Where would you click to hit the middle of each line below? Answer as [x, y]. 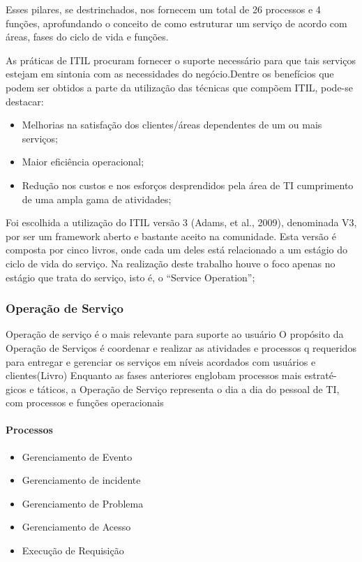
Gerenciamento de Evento [77, 456]
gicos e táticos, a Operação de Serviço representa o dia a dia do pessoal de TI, [173, 389]
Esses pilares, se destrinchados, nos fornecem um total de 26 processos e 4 [163, 9]
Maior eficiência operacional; [83, 162]
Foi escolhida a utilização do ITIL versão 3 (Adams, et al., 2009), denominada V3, [181, 222]
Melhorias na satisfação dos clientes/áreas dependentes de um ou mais [172, 125]
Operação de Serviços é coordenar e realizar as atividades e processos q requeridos [181, 347]
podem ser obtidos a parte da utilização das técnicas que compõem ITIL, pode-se [179, 87]
